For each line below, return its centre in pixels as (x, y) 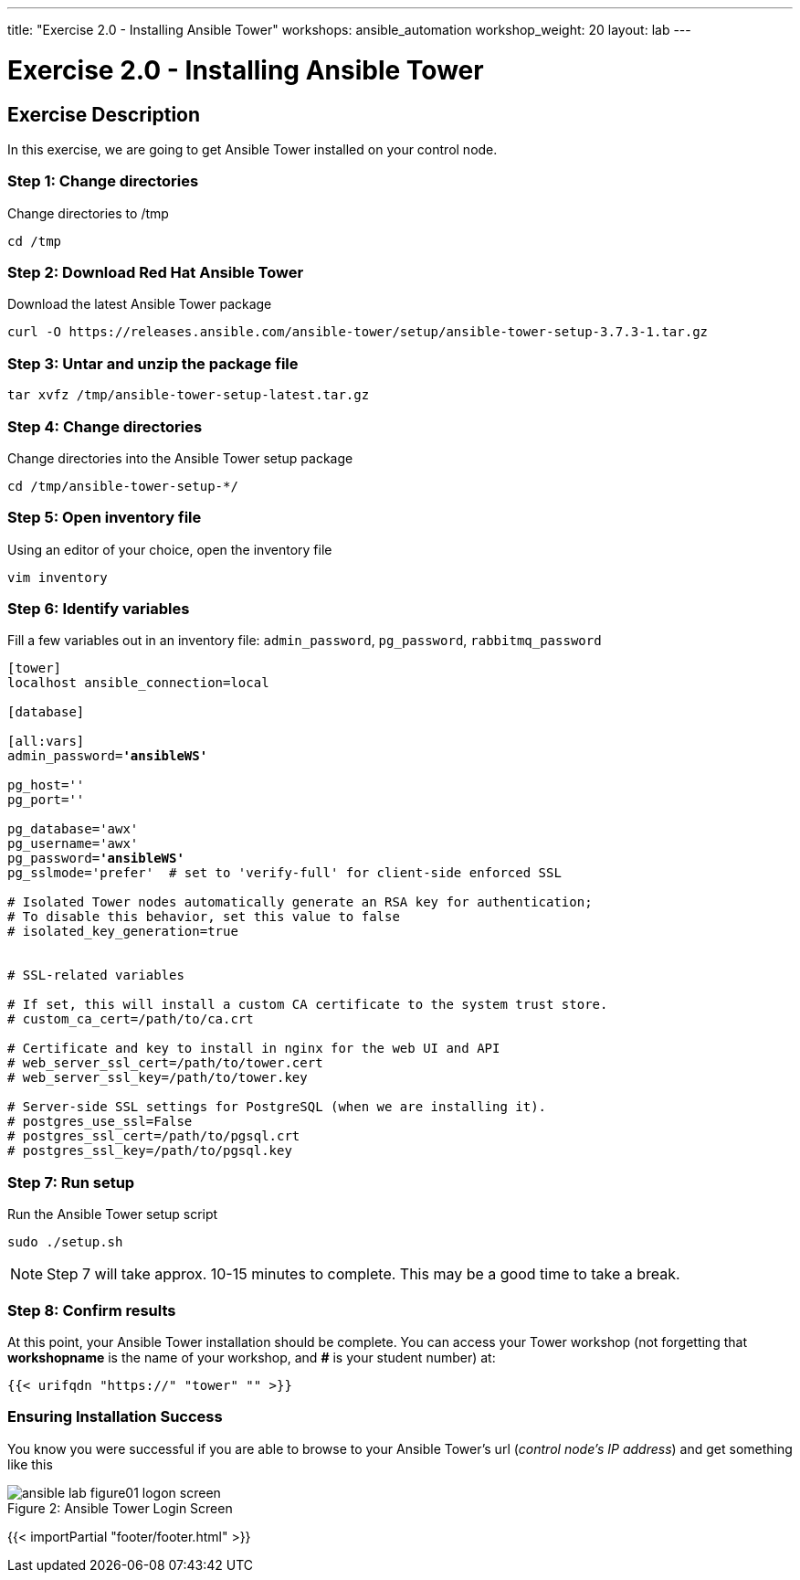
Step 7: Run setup (71, 1182)
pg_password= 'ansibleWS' (96, 859)
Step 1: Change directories (103, 181)
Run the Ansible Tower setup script (113, 1214)
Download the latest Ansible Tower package (140, 304)
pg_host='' (46, 785)
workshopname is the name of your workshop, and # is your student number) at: (252, 1357)
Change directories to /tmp (88, 213)
